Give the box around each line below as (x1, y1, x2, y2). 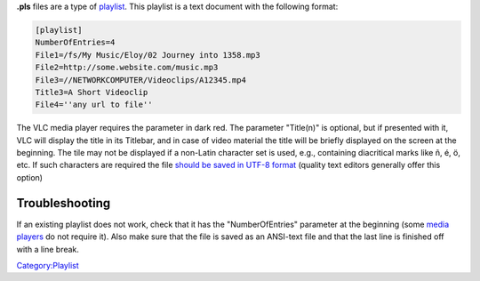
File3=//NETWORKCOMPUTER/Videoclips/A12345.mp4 (35, 75, 246, 84)
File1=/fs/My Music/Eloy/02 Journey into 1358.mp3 (35, 50, 261, 60)
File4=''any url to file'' (35, 100, 153, 110)
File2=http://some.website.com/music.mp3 (35, 62, 219, 73)
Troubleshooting (16, 196, 111, 211)
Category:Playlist (16, 260, 79, 270)
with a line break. (16, 244, 80, 254)
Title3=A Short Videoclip (35, 87, 148, 97)
